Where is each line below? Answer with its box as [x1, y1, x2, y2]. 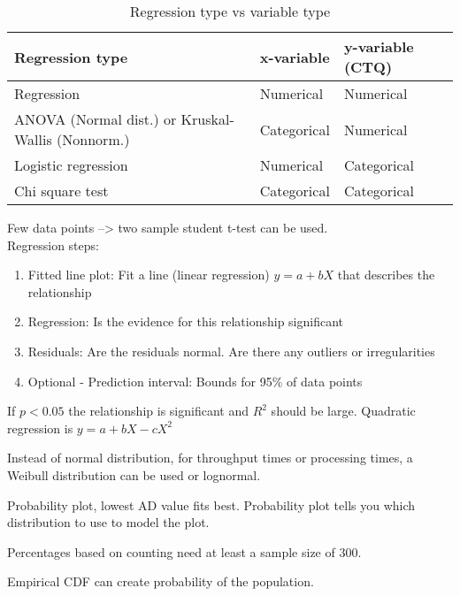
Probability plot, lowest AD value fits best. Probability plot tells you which [7, 495, 416, 514]
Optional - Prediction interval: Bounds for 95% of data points [27, 371, 363, 390]
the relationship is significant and [68, 401, 249, 420]
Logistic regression [14, 155, 128, 175]
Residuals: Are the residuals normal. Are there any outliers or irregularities [27, 341, 435, 360]
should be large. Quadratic [271, 401, 416, 420]
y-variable [343, 36, 414, 57]
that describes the [337, 265, 435, 284]
